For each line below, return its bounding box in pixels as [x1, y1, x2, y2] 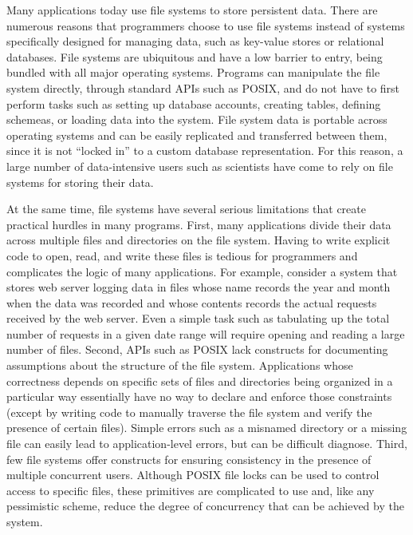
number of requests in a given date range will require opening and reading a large [6, 325, 405, 342]
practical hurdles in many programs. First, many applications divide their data [6, 216, 391, 232]
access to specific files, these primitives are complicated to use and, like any [6, 481, 375, 498]
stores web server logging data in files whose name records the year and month [6, 279, 391, 295]
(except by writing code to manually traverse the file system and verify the [6, 403, 372, 420]
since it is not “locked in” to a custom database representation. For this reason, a [6, 142, 403, 159]
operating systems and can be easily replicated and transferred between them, [6, 126, 387, 143]
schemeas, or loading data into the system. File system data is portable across [6, 111, 387, 128]
